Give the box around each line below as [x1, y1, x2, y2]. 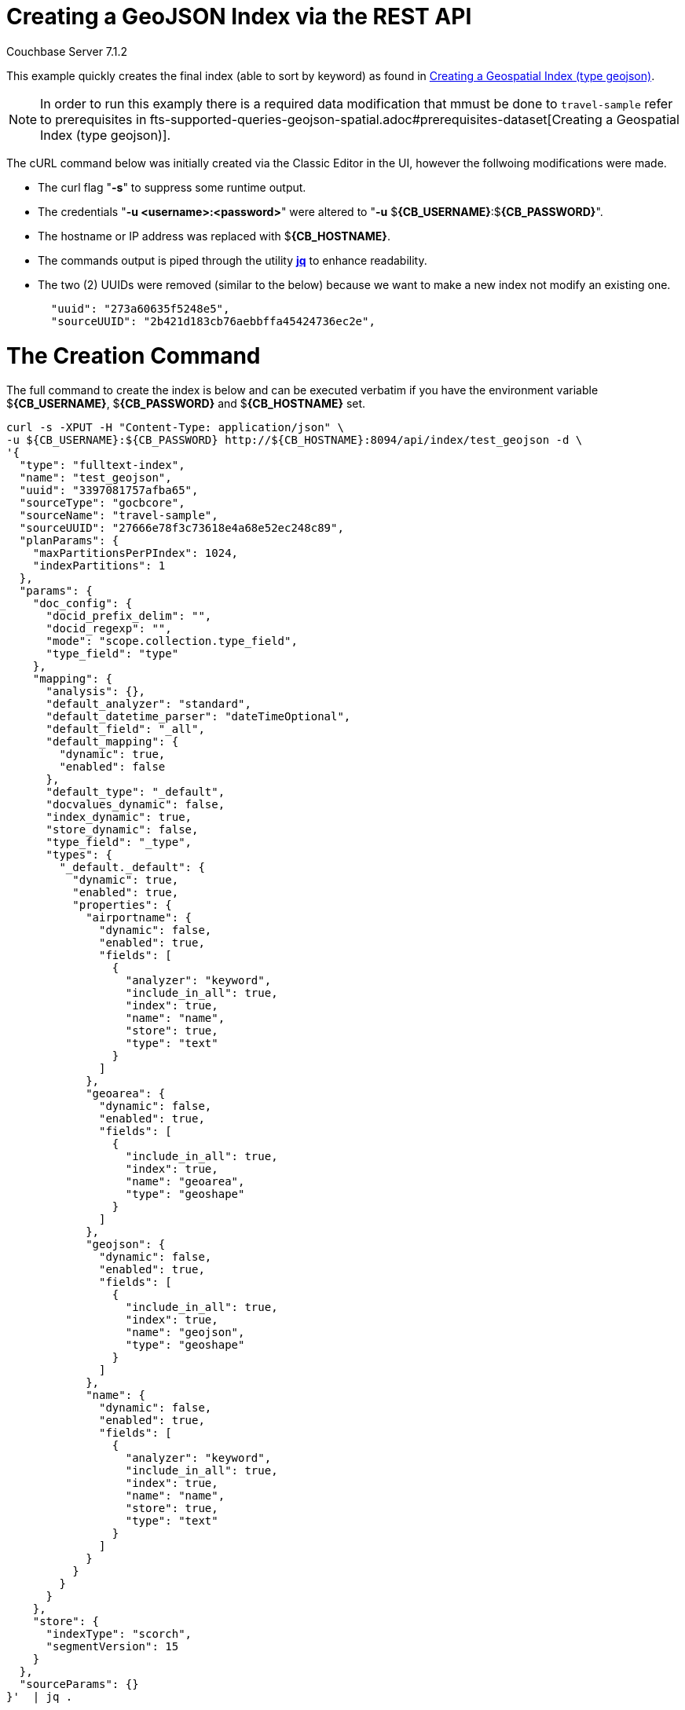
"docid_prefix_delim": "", [46, 610, 212, 623]
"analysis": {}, [46, 685, 146, 698]
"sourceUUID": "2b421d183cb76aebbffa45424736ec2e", [50, 314, 375, 328]
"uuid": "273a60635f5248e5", [50, 302, 230, 315]
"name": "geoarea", [125, 1175, 245, 1188]
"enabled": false [59, 760, 166, 774]
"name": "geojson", [125, 1326, 245, 1339]
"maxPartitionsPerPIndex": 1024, [32, 547, 239, 560]
